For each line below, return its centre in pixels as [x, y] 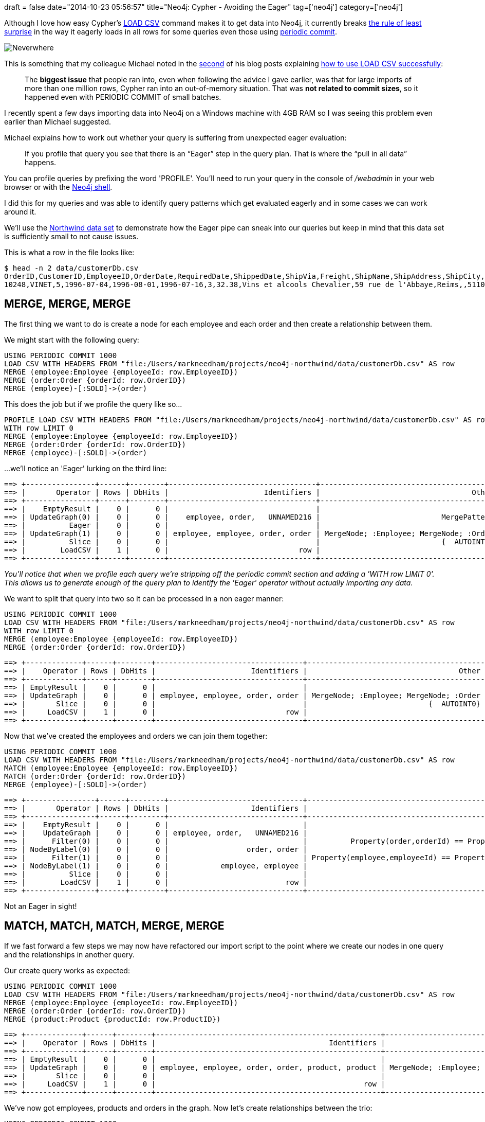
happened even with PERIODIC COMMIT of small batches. [123, 97]
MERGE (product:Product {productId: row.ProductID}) [113, 1019]
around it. [20, 212]
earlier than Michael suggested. [58, 122]
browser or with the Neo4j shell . [58, 187]
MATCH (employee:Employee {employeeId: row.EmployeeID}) [121, 768]
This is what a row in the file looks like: [69, 252]
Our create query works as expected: [67, 970]
